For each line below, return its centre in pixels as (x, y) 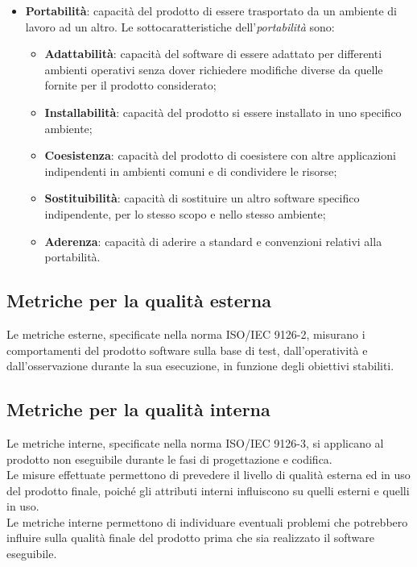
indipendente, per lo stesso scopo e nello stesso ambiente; (185, 213)
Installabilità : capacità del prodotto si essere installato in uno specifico (223, 112)
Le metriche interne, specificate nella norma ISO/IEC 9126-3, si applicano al (195, 442)
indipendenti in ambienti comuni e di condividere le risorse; (191, 171)
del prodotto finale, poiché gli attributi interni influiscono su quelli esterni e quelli (208, 490)
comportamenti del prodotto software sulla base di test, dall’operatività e (187, 350)
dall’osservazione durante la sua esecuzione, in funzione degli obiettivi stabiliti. (200, 366)
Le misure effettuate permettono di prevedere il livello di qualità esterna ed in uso (208, 475)
